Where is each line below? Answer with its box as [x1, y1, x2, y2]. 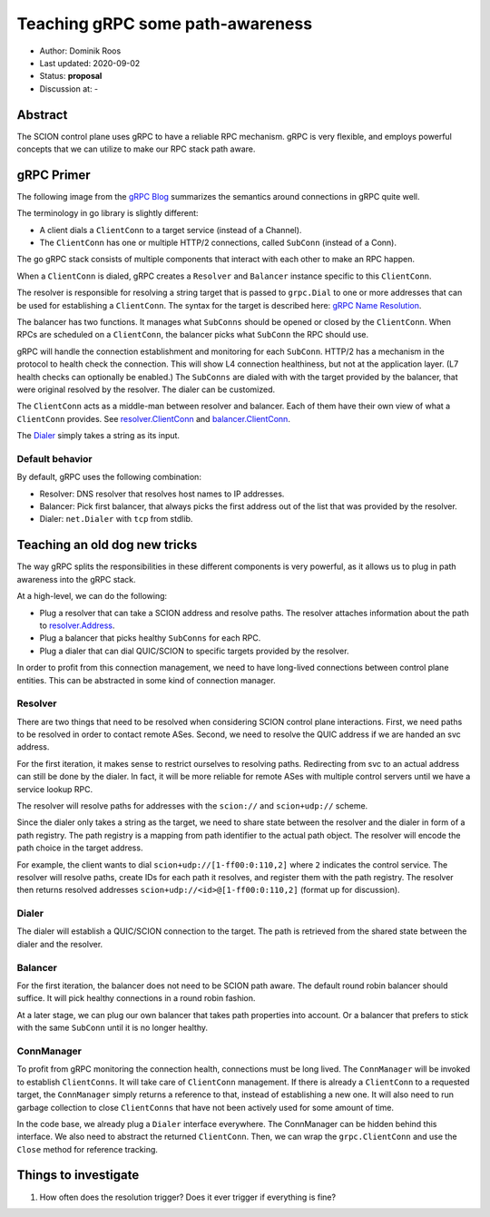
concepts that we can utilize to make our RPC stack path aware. [16, 143, 256, 154]
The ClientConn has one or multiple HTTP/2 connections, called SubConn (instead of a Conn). [39, 237, 397, 249]
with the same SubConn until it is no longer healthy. [16, 1022, 209, 1034]
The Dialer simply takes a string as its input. [16, 430, 181, 441]
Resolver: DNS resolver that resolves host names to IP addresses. [39, 488, 285, 499]
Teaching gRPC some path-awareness [16, 14, 313, 34]
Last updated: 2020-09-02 [39, 57, 141, 68]
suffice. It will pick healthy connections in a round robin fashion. [16, 993, 256, 1004]
